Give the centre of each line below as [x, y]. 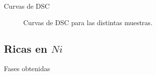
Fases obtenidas [27, 68]
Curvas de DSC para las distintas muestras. [88, 22]
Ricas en [26, 48]
